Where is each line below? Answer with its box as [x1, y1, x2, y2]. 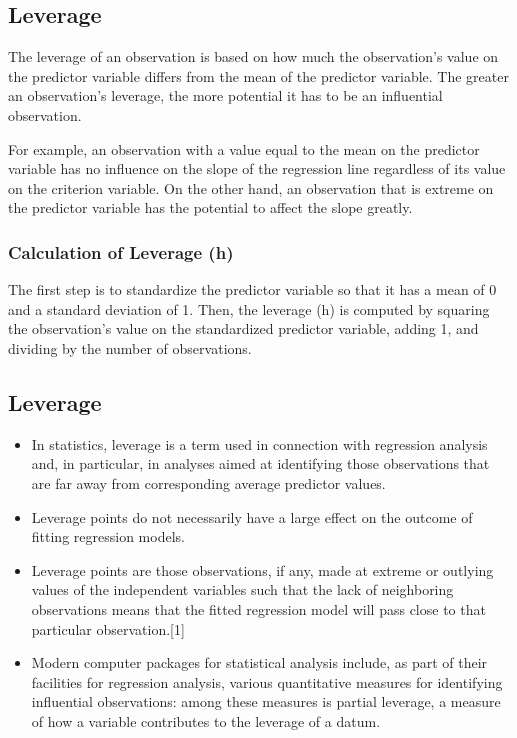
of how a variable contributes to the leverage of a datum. [31, 710, 381, 731]
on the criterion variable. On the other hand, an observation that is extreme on [8, 177, 494, 198]
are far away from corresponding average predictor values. [31, 472, 386, 493]
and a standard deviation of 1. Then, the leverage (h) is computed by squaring [8, 298, 490, 319]
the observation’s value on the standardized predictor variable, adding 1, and [8, 318, 479, 339]
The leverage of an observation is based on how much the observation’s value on [8, 46, 499, 67]
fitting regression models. [31, 526, 185, 547]
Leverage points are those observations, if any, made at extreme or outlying [31, 559, 494, 580]
